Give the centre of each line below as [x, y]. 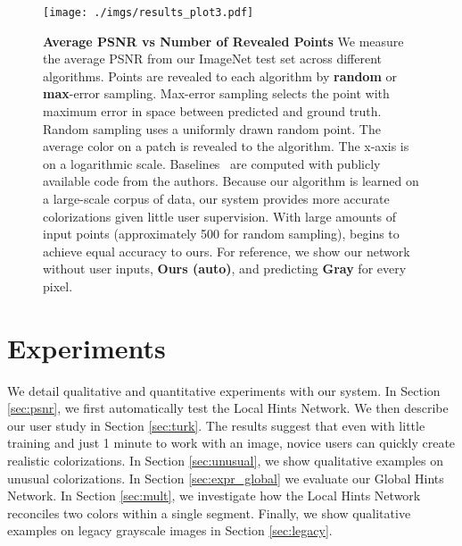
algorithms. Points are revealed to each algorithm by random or [220, 76]
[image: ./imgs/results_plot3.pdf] [148, 13]
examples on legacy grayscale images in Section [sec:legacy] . [170, 530]
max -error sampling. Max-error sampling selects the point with [216, 93]
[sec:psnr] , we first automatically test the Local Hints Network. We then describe [228, 408]
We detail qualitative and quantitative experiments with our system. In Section [224, 390]
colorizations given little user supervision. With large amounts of [220, 216]
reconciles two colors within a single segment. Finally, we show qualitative [209, 512]
